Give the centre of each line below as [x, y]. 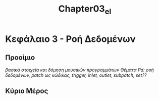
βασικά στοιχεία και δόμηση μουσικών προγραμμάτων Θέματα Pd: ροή [79, 70]
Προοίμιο [20, 58]
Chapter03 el [85, 10]
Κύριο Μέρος [27, 91]
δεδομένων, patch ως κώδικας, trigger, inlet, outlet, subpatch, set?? [76, 75]
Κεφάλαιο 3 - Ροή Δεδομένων [70, 39]
